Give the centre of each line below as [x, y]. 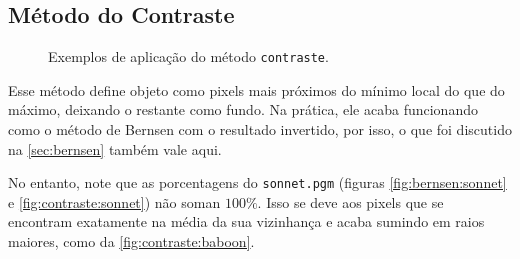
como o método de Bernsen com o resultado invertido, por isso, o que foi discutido [260, 129]
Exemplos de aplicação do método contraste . [188, 56]
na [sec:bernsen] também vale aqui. [115, 148]
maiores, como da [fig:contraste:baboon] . [131, 241]
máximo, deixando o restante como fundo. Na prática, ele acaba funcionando [243, 109]
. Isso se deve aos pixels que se [350, 201]
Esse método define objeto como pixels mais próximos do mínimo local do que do [256, 89]
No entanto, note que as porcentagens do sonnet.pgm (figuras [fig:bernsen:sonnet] [257, 182]
